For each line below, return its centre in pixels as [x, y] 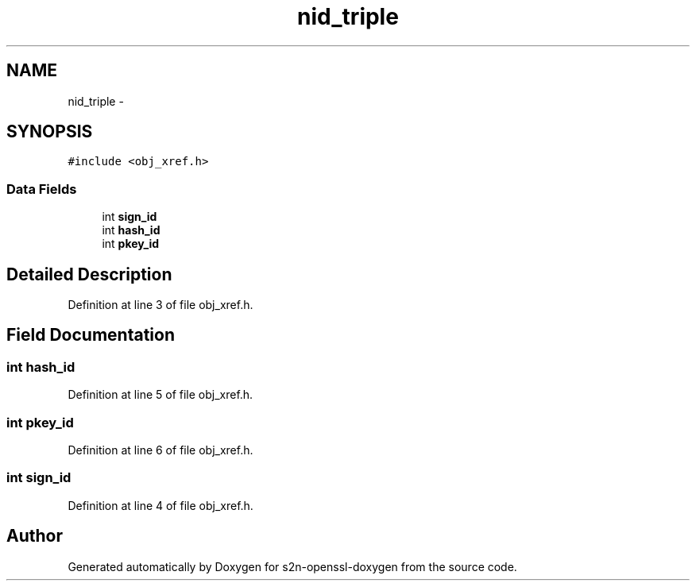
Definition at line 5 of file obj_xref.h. [160, 395]
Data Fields [42, 189]
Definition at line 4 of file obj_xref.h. [160, 505]
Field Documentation [91, 335]
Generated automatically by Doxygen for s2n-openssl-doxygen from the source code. [292, 566]
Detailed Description [89, 274]
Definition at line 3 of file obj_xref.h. [160, 305]
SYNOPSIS [50, 132]
